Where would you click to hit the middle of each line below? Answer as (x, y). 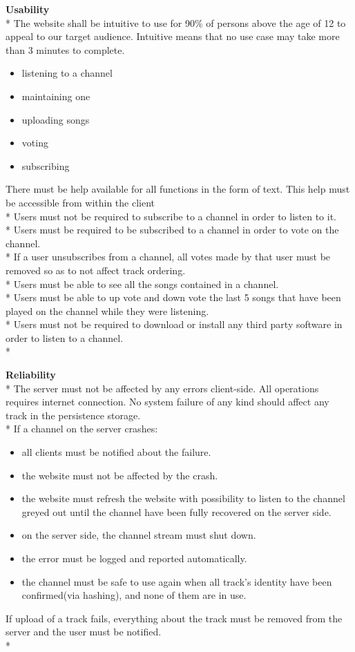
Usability (28, 9)
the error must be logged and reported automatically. (134, 558)
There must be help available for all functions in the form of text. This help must (178, 189)
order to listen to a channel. (65, 337)
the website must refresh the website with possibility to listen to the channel (183, 498)
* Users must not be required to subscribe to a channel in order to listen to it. (171, 216)
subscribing (46, 165)
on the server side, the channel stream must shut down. (139, 535)
